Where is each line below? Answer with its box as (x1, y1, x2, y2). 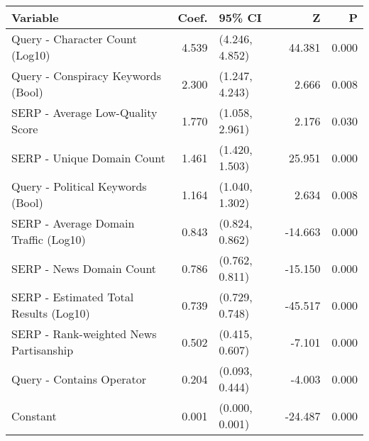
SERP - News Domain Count (11, 259, 157, 277)
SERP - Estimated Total (11, 289, 134, 305)
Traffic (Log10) (11, 231, 86, 247)
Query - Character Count (11, 30, 138, 47)
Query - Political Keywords (11, 178, 147, 194)
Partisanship (11, 342, 74, 358)
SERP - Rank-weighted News (11, 325, 157, 342)
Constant (11, 407, 57, 424)
